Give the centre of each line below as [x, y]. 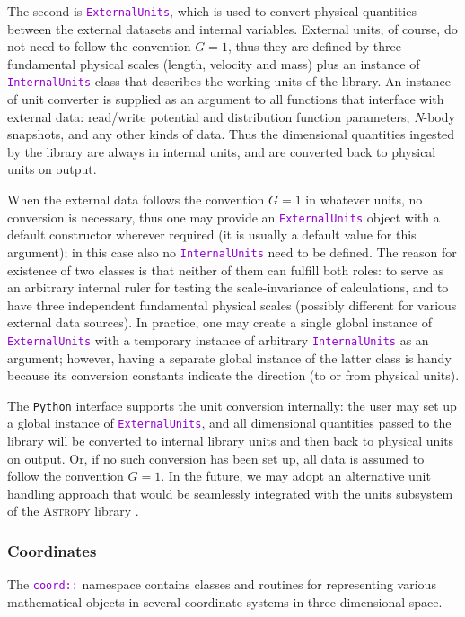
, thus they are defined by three [314, 46]
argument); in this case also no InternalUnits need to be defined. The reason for [232, 252]
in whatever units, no [364, 200]
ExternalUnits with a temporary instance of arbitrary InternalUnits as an [218, 339]
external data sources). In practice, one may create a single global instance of [219, 322]
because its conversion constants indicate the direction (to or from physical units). [233, 375]
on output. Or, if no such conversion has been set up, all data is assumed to [216, 458]
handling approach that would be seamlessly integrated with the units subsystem [230, 493]
